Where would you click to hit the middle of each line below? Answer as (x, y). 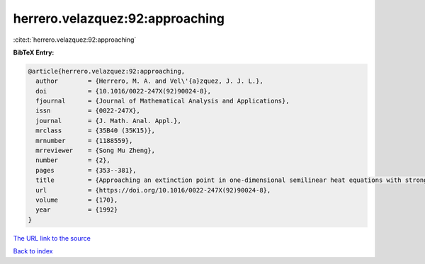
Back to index (33, 251)
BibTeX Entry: (34, 52)
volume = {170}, (77, 200)
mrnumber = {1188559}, (84, 140)
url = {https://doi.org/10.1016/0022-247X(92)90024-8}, (153, 190)
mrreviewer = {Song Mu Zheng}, (96, 151)
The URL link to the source (52, 238)
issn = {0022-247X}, (88, 111)
